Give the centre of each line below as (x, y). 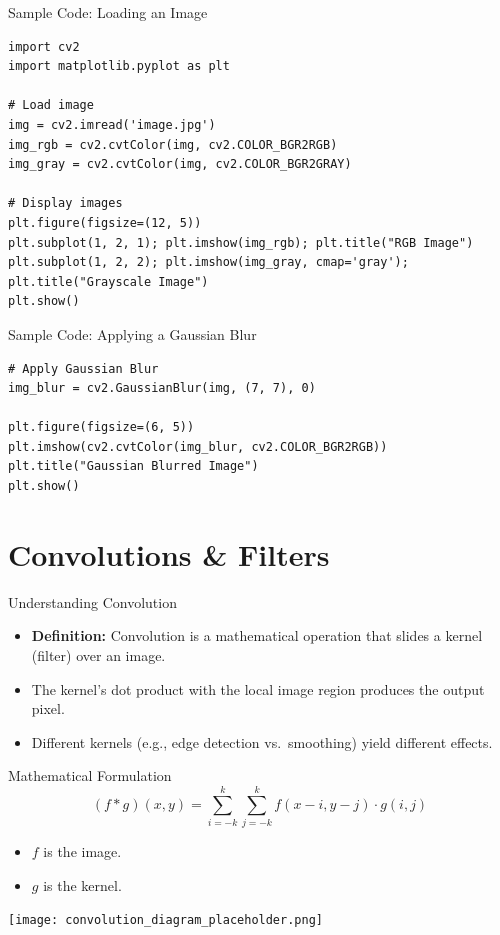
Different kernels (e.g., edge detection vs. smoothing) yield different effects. (262, 741)
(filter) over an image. (98, 654)
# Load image (51, 105)
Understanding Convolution (92, 601)
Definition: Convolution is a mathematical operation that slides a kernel (257, 635)
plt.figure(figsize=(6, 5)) (101, 427)
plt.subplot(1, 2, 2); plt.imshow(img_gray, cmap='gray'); (208, 262)
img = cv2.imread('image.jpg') (112, 124)
